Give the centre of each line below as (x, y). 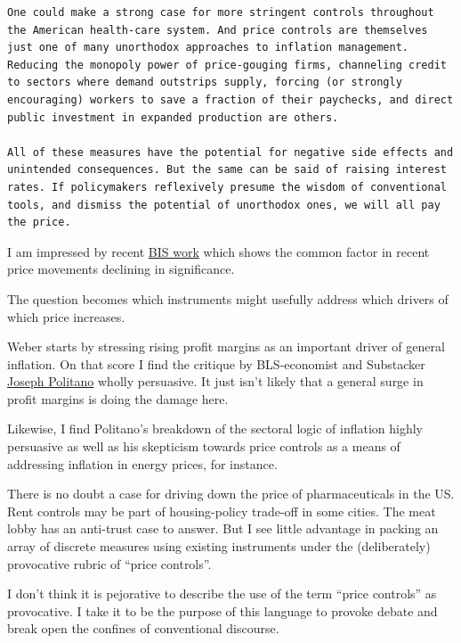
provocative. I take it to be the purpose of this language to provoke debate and (222, 610)
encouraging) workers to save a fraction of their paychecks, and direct (230, 99)
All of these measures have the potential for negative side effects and (230, 152)
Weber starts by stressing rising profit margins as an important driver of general (226, 346)
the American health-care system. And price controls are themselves (218, 30)
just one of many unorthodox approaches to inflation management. (208, 48)
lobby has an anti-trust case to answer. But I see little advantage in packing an (223, 528)
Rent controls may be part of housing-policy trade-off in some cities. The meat (222, 511)
